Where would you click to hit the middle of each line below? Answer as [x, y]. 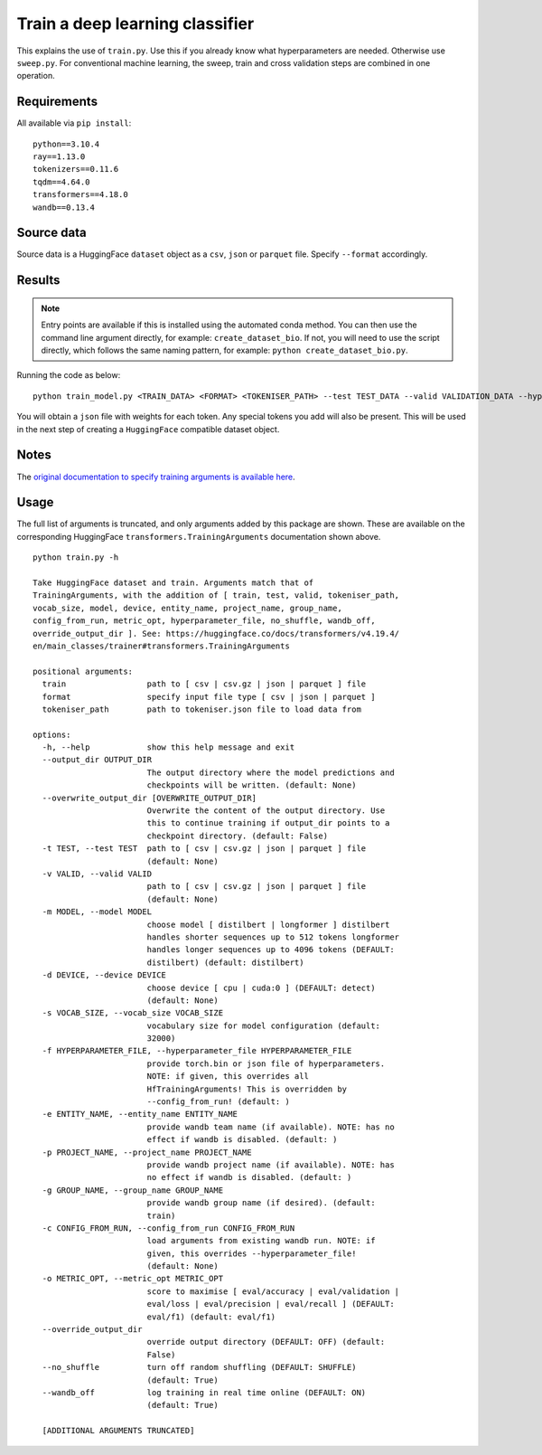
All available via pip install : [74, 123]
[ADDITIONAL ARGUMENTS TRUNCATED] [118, 1431]
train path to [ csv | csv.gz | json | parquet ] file [204, 684]
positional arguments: [83, 671]
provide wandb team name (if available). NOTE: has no [271, 1127]
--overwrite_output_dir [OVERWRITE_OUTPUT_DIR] [150, 798]
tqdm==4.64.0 [61, 182]
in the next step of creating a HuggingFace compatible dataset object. [148, 429]
